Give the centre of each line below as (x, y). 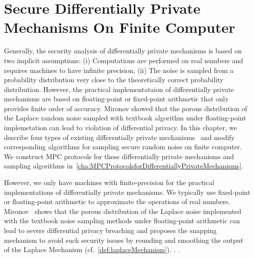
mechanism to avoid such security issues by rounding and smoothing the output (124, 240)
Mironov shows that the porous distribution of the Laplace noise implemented (123, 211)
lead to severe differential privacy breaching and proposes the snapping (110, 230)
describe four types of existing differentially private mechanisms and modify (119, 137)
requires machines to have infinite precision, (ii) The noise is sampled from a (119, 70)
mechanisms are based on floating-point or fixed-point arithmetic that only (116, 99)
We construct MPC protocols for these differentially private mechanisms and (119, 156)
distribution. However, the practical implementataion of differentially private (119, 89)
